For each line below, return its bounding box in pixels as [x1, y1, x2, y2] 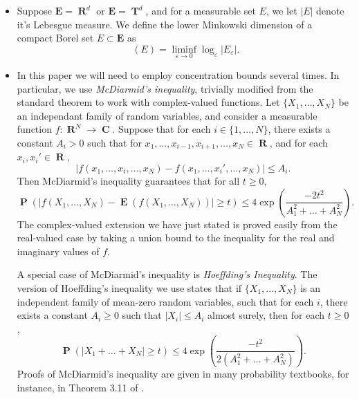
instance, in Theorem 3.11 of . [17, 380, 145, 394]
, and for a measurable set [145, 3, 256, 17]
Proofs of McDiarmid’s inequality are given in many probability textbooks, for [17, 366, 349, 381]
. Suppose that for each [112, 122, 211, 136]
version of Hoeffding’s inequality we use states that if [17, 280, 242, 295]
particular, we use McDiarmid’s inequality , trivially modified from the [17, 81, 313, 95]
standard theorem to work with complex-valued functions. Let [17, 95, 280, 109]
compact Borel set [17, 30, 94, 45]
